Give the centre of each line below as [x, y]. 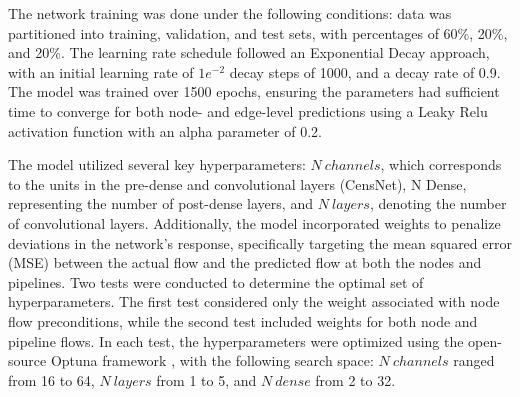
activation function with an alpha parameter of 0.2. [165, 130]
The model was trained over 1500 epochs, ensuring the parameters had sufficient [254, 91]
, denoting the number [438, 203]
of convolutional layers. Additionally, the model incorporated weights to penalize [254, 222]
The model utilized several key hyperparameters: [157, 164]
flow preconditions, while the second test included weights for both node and [243, 320]
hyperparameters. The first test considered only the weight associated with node [254, 301]
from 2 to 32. [355, 379]
